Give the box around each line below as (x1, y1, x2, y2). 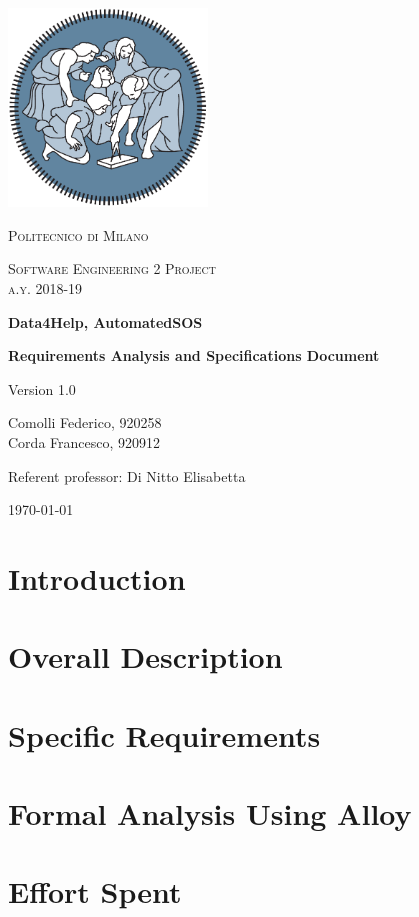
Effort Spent (8, 871, 182, 912)
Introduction (8, 557, 186, 598)
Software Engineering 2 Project (8, 258, 216, 279)
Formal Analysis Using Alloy (8, 793, 412, 834)
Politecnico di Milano (8, 224, 149, 245)
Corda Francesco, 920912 (8, 432, 161, 453)
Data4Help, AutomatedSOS (8, 311, 203, 332)
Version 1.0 (8, 378, 76, 399)
